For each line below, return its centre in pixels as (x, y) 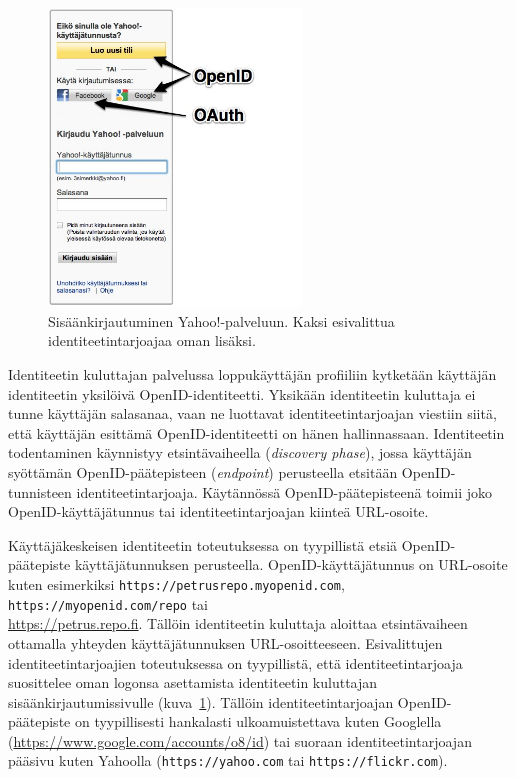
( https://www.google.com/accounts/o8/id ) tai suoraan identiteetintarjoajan (240, 740)
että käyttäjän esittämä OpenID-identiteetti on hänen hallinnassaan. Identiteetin (256, 432)
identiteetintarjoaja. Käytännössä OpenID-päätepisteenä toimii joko (284, 491)
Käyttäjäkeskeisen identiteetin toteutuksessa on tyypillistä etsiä (203, 544)
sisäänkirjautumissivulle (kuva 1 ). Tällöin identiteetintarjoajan (201, 701)
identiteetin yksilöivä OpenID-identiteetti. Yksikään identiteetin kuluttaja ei (242, 393)
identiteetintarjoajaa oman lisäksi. (152, 340)
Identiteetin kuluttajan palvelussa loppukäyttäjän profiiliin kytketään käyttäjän (252, 374)
